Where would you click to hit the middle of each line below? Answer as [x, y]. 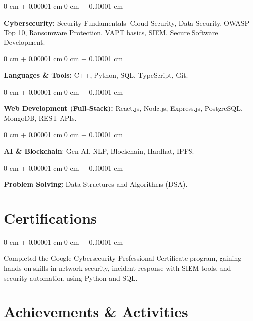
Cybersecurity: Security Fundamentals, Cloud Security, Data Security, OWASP [127, 22]
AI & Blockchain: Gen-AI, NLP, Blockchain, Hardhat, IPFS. [99, 151]
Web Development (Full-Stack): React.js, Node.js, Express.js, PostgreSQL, [123, 108]
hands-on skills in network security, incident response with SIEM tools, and [118, 268]
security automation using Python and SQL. [71, 277]
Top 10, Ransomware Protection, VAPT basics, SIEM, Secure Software [111, 32]
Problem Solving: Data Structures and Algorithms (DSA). [96, 184]
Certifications [50, 218]
